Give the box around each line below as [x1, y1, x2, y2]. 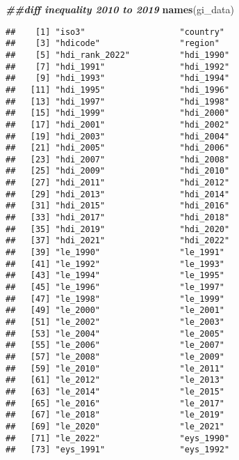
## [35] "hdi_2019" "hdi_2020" [6, 224, 230, 234]
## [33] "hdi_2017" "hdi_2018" [6, 213, 230, 223]
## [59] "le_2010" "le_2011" [6, 363, 224, 374]
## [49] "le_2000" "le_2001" [6, 305, 224, 316]
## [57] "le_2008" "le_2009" [6, 351, 224, 362]
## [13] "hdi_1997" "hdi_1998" [6, 96, 230, 107]
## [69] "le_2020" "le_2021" [6, 421, 224, 431]
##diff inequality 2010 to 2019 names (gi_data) [6, 2, 234, 16]
